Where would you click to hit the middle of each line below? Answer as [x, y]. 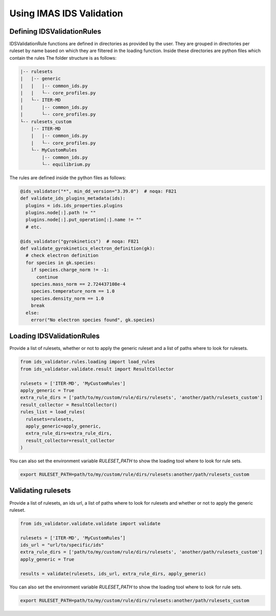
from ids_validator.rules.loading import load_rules [88, 362]
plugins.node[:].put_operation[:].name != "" [84, 220]
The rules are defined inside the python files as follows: [68, 177]
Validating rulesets [40, 491]
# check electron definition [62, 256]
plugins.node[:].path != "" [61, 213]
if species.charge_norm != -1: [70, 270]
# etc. [34, 227]
